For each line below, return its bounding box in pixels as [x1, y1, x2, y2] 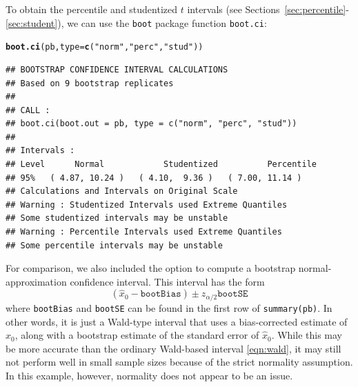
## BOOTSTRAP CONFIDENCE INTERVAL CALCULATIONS [6, 64, 228, 75]
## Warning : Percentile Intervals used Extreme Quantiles [6, 227, 282, 237]
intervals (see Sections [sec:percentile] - [187, 2, 349, 16]
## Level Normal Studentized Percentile [6, 159, 317, 170]
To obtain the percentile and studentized [6, 2, 178, 16]
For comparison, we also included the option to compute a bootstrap [6, 261, 296, 275]
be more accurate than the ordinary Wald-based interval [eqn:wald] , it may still [6, 341, 341, 355]
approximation [6, 274, 67, 288]
